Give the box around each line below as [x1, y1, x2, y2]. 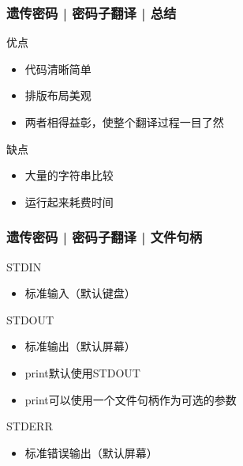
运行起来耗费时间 [24, 193, 114, 210]
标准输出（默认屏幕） [24, 338, 136, 354]
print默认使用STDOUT [24, 364, 140, 381]
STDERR [6, 418, 53, 434]
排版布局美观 [24, 87, 92, 104]
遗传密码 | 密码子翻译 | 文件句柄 [6, 227, 203, 247]
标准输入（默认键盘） [24, 285, 136, 301]
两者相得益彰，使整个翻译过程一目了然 [24, 114, 224, 130]
